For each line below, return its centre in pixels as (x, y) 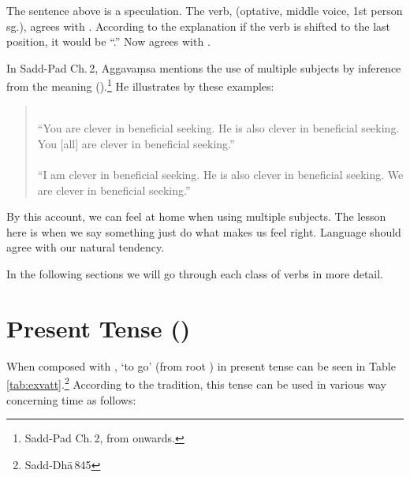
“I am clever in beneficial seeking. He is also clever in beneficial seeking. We (220, 174)
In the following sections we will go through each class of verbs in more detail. (195, 273)
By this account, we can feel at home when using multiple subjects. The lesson (196, 216)
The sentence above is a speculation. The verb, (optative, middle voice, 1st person (205, 10)
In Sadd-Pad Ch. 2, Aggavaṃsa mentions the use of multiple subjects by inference (204, 67)
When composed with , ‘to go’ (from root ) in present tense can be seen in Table (201, 365)
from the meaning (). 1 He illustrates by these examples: (140, 85)
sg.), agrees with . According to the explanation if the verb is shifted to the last (198, 26)
